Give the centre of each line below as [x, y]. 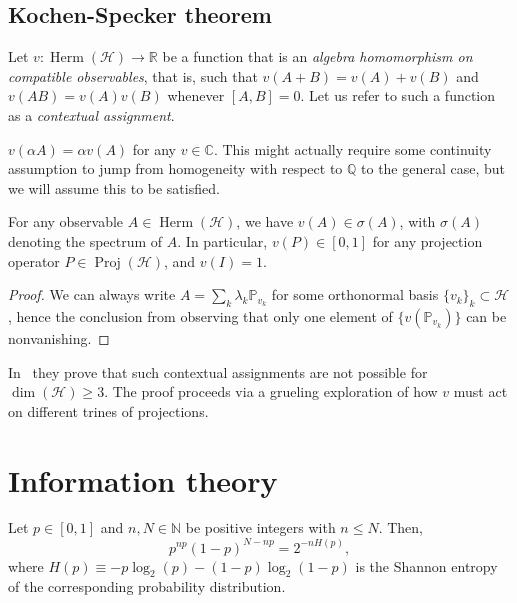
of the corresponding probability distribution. [147, 586]
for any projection [427, 240]
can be [486, 315]
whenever [196, 95]
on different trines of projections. [108, 410]
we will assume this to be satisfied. [114, 187]
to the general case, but [433, 168]
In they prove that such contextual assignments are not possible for [218, 371]
